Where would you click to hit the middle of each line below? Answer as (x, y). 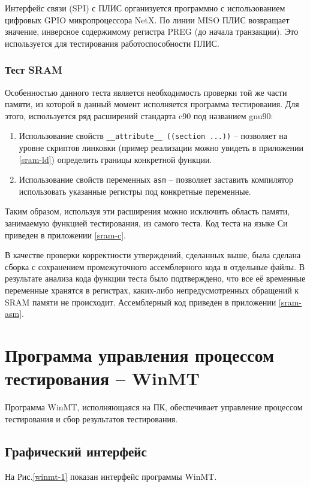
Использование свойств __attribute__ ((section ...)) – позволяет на (153, 136)
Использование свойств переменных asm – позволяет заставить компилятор (156, 179)
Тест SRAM (34, 70)
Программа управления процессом (140, 355)
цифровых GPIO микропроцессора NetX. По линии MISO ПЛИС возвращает (147, 19)
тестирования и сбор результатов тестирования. (91, 418)
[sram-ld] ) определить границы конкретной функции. (115, 159)
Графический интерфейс (76, 451)
